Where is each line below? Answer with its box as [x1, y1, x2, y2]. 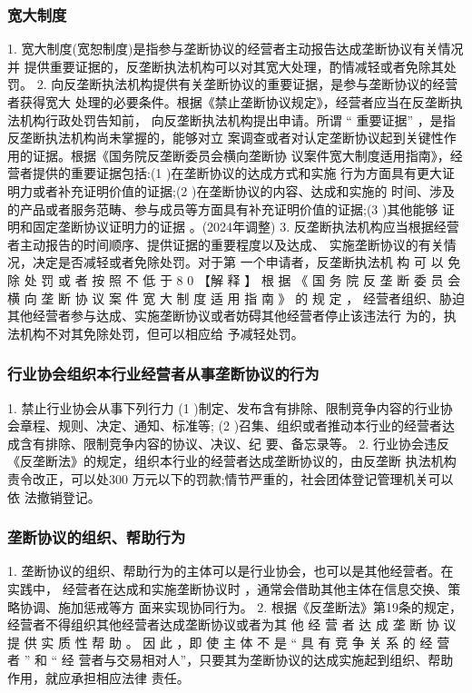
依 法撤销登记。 [7, 487, 101, 506]
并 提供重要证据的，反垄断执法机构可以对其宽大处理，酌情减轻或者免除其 [7, 56, 444, 75]
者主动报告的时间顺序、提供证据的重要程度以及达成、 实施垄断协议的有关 [7, 234, 444, 253]
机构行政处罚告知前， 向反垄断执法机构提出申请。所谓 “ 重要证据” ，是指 [19, 110, 456, 129]
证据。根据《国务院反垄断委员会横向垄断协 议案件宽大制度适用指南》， [32, 145, 450, 164]
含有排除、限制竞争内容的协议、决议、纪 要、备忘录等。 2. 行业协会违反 [19, 433, 449, 452]
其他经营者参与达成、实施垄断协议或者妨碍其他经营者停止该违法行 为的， [7, 306, 444, 325]
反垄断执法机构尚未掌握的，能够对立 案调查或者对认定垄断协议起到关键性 [7, 128, 444, 147]
